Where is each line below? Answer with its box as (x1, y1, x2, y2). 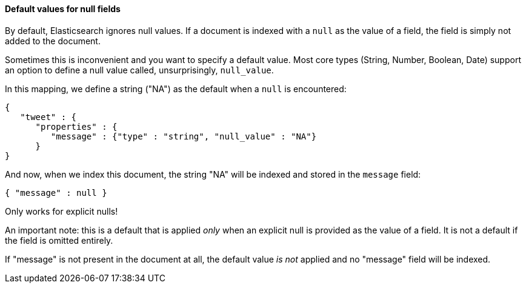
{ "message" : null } (5, 187, 107, 198)
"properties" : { (35, 121, 118, 132)
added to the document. (5, 35, 101, 46)
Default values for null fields (5, 4, 121, 14)
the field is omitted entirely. (5, 235, 113, 246)
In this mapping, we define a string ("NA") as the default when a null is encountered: (5, 83, 347, 94)
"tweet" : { (20, 112, 77, 122)
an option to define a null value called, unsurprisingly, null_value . (5, 64, 274, 75)
